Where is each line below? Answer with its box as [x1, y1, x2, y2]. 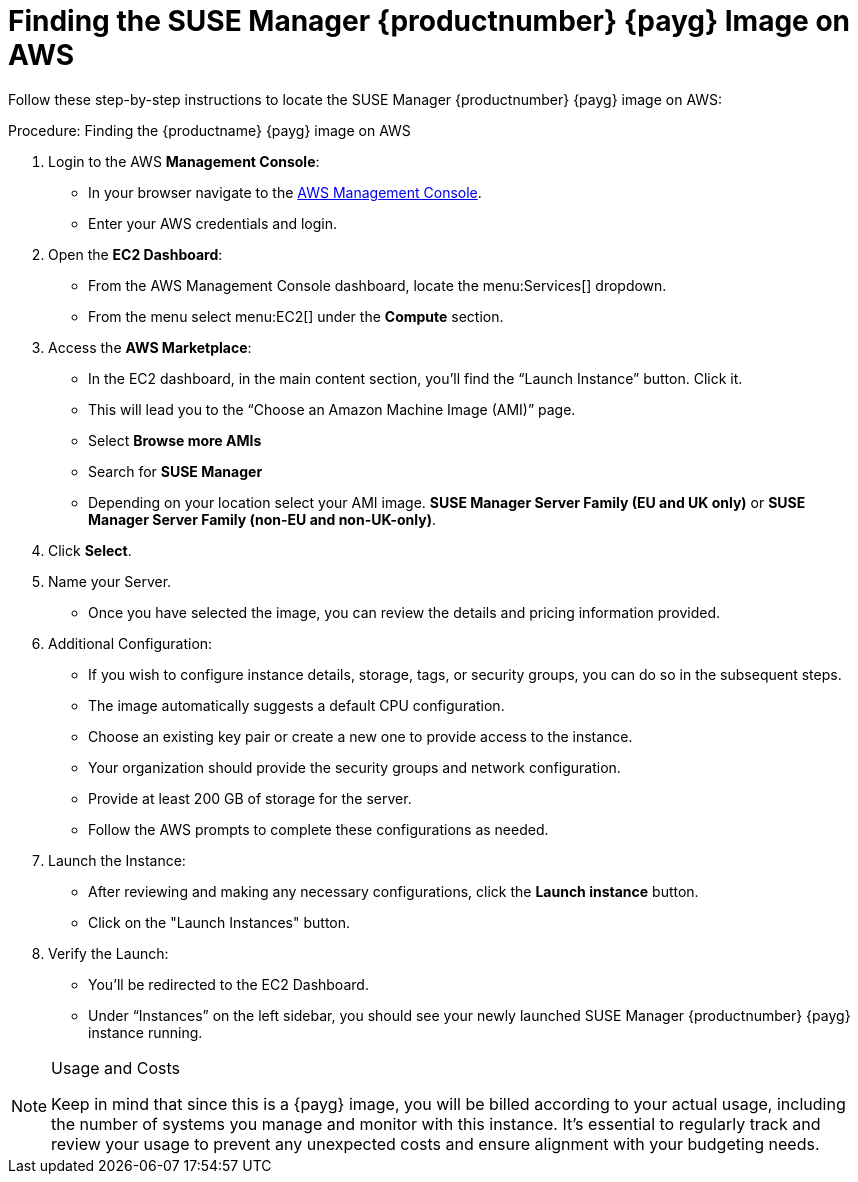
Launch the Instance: [48, 851, 186, 869]
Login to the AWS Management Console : [48, 152, 320, 170]
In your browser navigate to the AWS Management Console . [88, 183, 482, 201]
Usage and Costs [51, 1057, 181, 1078]
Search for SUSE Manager [88, 462, 263, 480]
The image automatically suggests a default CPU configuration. [88, 696, 505, 714]
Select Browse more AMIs [88, 431, 262, 449]
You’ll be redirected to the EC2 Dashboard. [88, 975, 369, 993]
